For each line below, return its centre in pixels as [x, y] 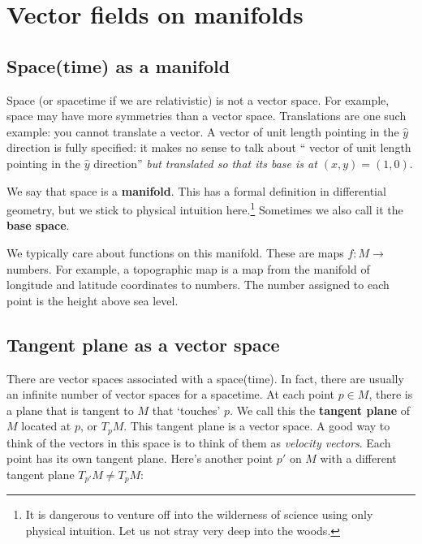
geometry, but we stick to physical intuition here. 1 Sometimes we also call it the [205, 208]
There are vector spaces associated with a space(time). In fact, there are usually [205, 378]
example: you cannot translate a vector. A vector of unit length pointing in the [203, 131]
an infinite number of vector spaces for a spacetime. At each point [170, 394]
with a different [358, 458]
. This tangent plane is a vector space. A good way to [257, 426]
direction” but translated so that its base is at [205, 163]
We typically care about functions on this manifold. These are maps [175, 252]
